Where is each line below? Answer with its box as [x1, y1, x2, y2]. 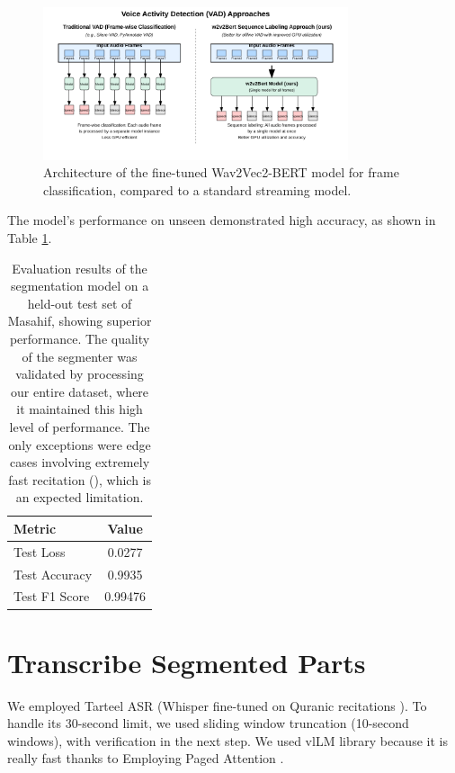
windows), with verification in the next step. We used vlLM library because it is [7, 731, 448, 750]
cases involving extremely [10, 453, 150, 472]
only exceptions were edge [8, 435, 151, 454]
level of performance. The [9, 417, 150, 436]
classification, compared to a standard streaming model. [43, 180, 352, 199]
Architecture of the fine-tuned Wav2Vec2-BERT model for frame [43, 163, 399, 182]
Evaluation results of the [12, 258, 147, 277]
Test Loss [13, 542, 66, 561]
